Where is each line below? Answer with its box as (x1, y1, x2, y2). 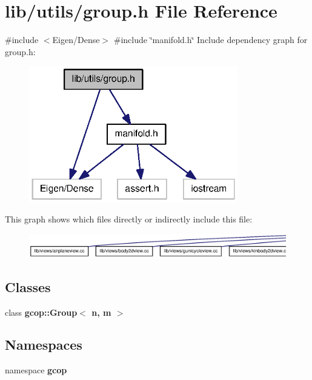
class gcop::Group (5, 305, 78, 318)
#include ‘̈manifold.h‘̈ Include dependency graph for (113, 33, 308, 46)
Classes (5, 277, 51, 296)
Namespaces (5, 335, 82, 354)
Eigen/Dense (52, 33, 100, 46)
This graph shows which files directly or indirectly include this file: (5, 213, 253, 225)
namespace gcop (5, 364, 67, 376)
